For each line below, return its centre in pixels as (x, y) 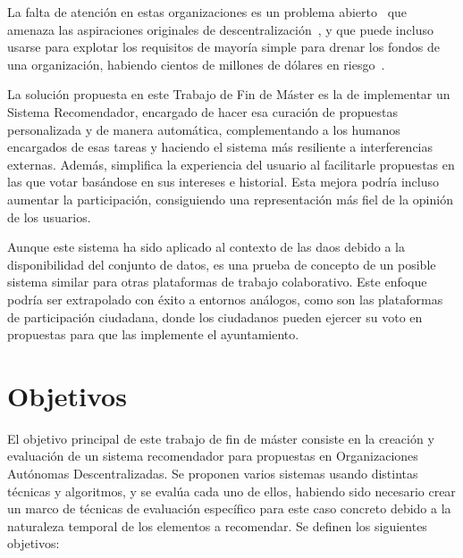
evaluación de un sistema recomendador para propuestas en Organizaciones (213, 456)
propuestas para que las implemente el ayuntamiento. (153, 334)
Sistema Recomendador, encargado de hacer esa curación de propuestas (202, 111)
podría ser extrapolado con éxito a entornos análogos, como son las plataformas (225, 299)
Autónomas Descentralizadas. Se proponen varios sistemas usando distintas (213, 473)
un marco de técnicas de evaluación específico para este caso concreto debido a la (229, 508)
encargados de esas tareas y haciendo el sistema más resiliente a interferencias (220, 147)
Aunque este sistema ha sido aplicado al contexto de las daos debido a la (206, 247)
